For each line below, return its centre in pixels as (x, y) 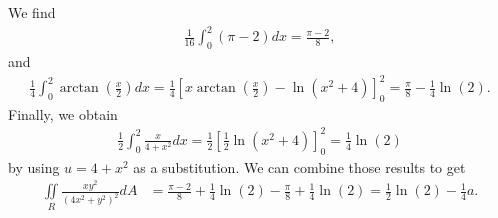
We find (32, 12)
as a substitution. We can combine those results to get (299, 166)
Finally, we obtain (63, 113)
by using (34, 166)
